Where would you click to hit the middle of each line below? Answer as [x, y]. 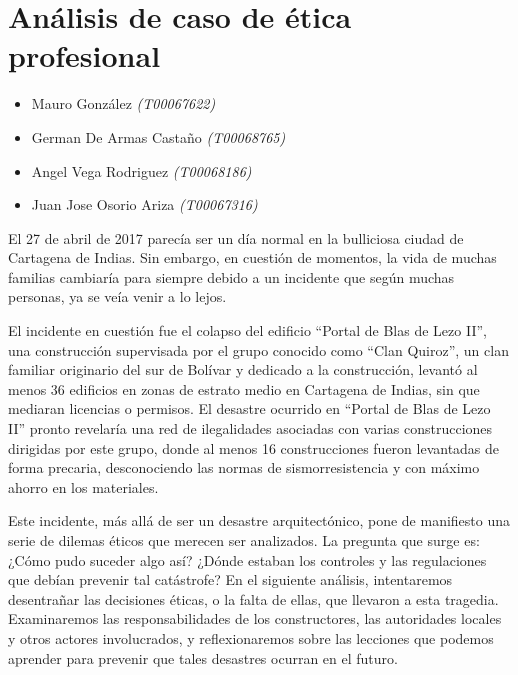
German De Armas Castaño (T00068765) [158, 136]
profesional [84, 55]
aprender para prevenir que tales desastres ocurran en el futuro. [203, 657]
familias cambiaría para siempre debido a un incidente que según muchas [231, 276]
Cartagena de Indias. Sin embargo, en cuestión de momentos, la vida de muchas [252, 257]
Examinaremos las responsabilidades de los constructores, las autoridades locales [255, 618]
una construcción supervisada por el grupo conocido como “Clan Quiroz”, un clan [258, 349]
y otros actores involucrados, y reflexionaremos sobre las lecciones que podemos [251, 637]
